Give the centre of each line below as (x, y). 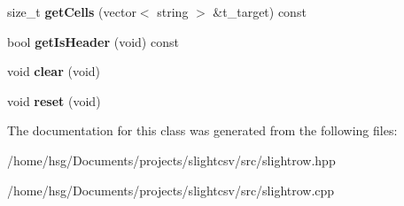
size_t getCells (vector (72, 11)
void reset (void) (54, 100)
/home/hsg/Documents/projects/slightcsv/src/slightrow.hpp (171, 160)
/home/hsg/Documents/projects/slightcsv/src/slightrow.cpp (171, 190)
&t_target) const (260, 11)
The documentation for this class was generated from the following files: (202, 130)
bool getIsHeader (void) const (93, 41)
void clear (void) (54, 71)
